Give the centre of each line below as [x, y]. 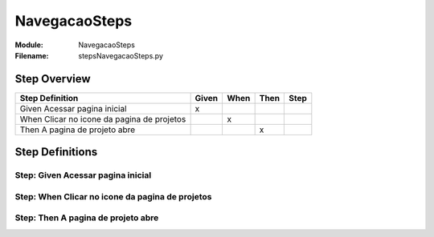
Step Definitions [56, 152]
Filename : [32, 55]
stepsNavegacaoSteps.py [121, 55]
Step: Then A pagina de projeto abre [87, 218]
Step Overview [53, 79]
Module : [29, 45]
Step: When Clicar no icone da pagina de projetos [113, 196]
